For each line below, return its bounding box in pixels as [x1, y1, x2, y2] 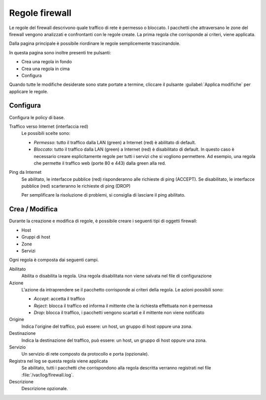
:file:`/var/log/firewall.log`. [21, 372, 74, 378]
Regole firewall [9, 7, 71, 18]
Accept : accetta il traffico [33, 296, 85, 302]
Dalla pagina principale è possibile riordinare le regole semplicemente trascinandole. [9, 40, 181, 46]
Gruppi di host [21, 234, 51, 240]
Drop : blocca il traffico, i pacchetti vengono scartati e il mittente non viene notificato [33, 310, 204, 316]
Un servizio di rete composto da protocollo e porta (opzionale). [21, 351, 149, 357]
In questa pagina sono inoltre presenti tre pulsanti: [9, 49, 111, 55]
